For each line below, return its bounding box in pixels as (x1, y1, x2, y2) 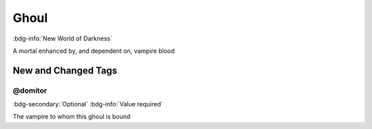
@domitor (12, 86, 48, 95)
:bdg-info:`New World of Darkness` (12, 34, 113, 43)
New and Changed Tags (12, 64, 118, 76)
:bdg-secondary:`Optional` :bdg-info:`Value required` (12, 100, 163, 108)
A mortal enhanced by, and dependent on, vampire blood (12, 47, 175, 55)
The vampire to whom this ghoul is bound (12, 113, 131, 121)
